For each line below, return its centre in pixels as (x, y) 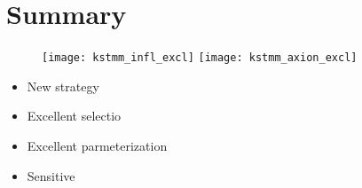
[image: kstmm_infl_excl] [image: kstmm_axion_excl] (200, 58)
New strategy (63, 86)
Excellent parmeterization (97, 145)
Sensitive (51, 175)
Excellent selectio (74, 116)
